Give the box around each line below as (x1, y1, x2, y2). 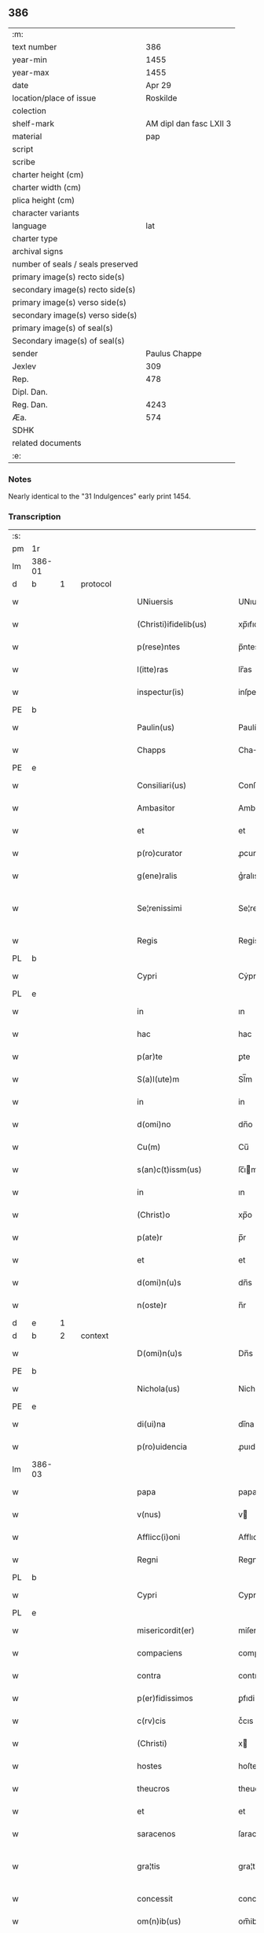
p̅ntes (238, 641, 259, 652)
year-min (12, 54, 47, 65)
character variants (12, 208, 80, 219)
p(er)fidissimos (137, 1693, 194, 1704)
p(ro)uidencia (137, 1442, 187, 1453)
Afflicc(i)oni (137, 1532, 181, 1543)
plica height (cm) (12, 194, 75, 205)
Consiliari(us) (137, 780, 187, 791)
